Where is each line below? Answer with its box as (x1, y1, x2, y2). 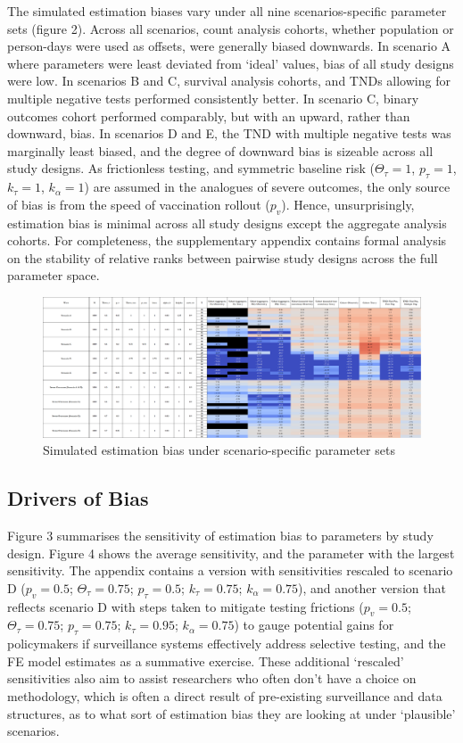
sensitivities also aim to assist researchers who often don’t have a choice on (7, 669, 417, 688)
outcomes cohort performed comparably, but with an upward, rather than (7, 106, 410, 125)
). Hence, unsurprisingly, (281, 194, 415, 213)
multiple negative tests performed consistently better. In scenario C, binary (7, 88, 419, 107)
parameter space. (7, 266, 100, 285)
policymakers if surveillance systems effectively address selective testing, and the (7, 634, 446, 653)
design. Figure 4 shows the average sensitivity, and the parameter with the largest (7, 543, 455, 562)
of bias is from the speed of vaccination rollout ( (7, 194, 270, 213)
